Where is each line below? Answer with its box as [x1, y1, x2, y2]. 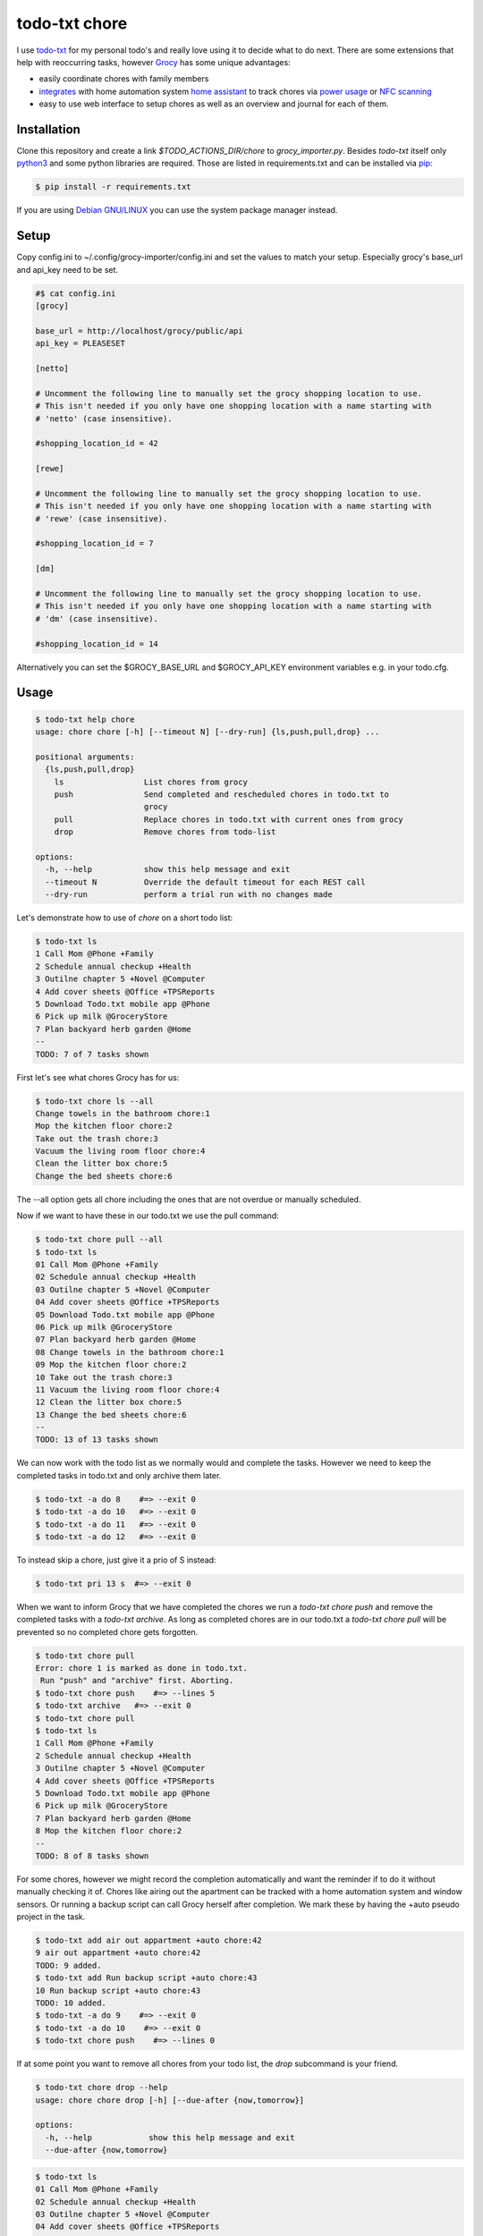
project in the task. [16, 1911, 86, 1922]
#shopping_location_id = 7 [35, 538, 154, 549]
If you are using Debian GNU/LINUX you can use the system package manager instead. [16, 205, 338, 216]
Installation [16, 122, 80, 137]
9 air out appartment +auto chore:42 [35, 1948, 201, 1958]
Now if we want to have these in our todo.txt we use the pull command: [16, 1210, 279, 1221]
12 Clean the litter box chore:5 [35, 1397, 182, 1408]
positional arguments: [35, 751, 135, 762]
